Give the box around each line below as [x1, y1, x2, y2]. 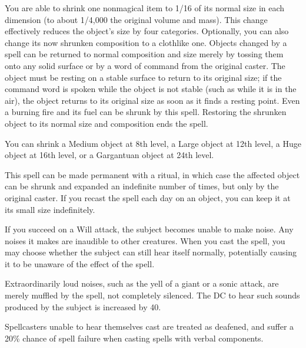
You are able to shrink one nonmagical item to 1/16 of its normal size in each [5, 2, 285, 14]
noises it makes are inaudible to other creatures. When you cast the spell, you [5, 234, 285, 247]
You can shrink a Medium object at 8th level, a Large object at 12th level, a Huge [5, 137, 301, 149]
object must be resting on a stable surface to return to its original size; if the [5, 71, 282, 83]
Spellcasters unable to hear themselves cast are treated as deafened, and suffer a [5, 320, 294, 333]
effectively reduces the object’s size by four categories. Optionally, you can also [5, 25, 289, 37]
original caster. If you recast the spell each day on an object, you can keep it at [5, 191, 291, 203]
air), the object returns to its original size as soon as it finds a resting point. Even [5, 94, 300, 106]
